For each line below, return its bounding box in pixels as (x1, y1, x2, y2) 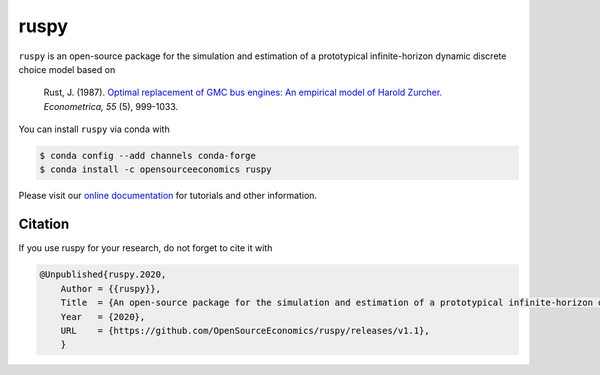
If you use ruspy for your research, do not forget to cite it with (18, 242, 273, 254)
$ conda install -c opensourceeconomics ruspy (39, 164, 272, 175)
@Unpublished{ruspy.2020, (39, 269, 167, 280)
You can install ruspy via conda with (18, 123, 170, 135)
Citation (18, 216, 70, 233)
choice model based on (18, 63, 116, 75)
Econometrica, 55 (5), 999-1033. (43, 100, 179, 112)
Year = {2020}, (60, 311, 146, 322)
